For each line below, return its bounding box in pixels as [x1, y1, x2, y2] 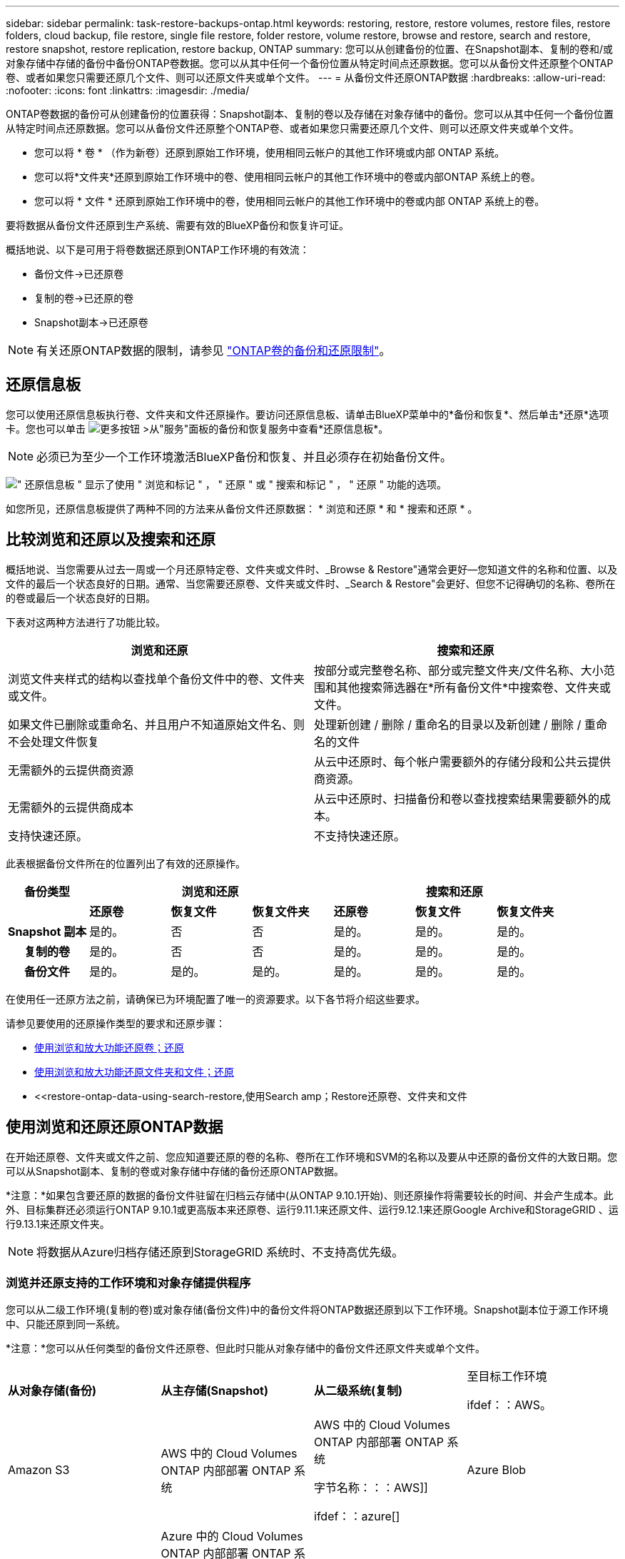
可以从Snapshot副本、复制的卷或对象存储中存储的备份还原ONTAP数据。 [6, 1164, 345, 1177]
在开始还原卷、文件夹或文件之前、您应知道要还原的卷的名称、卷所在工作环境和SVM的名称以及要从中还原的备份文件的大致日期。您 [6, 1150, 618, 1163]
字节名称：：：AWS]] [314, 1480, 428, 1495]
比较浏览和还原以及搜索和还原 [6, 530, 215, 549]
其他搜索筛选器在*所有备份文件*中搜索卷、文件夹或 [337, 680, 611, 695]
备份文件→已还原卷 [34, 268, 124, 280]
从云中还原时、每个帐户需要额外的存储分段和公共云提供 [314, 754, 611, 769]
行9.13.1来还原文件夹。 [6, 1217, 110, 1230]
